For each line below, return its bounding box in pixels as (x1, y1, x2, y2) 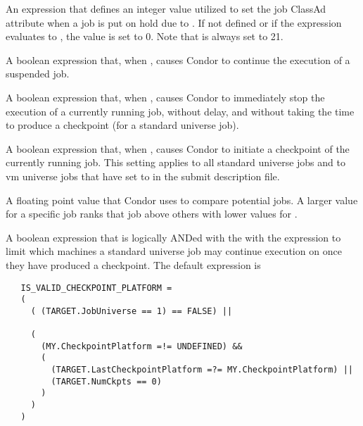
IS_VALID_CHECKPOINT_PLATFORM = (20, 282, 172, 293)
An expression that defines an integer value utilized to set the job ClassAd (6, 1, 326, 15)
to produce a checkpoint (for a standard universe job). (6, 118, 239, 132)
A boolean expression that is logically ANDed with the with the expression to (6, 230, 341, 244)
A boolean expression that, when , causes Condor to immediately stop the (6, 89, 325, 104)
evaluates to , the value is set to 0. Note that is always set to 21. (6, 29, 284, 44)
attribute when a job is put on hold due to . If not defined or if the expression (6, 15, 342, 30)
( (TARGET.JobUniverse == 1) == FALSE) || (30, 306, 233, 316)
